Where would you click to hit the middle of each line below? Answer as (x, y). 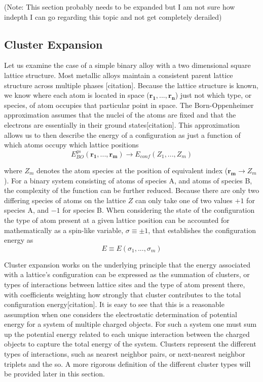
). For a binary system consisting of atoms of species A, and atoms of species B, (128, 180)
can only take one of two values (184, 200)
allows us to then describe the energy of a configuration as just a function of (122, 135)
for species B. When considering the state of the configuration (159, 210)
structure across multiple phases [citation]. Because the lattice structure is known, (131, 85)
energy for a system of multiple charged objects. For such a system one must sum (130, 324)
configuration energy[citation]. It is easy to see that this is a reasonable (114, 304)
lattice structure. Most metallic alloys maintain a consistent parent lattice (119, 75)
